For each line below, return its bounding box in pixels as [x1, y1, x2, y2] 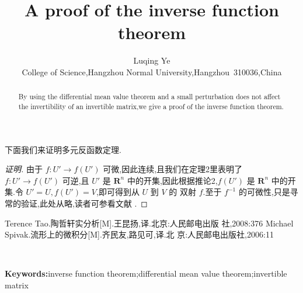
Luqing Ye [133, 54, 170, 67]
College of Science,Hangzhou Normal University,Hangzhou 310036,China [22, 65, 282, 78]
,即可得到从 [96, 186, 140, 198]
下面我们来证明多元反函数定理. [5, 143, 121, 155]
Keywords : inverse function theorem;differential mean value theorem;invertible [5, 267, 287, 280]
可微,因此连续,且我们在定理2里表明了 [103, 163, 243, 175]
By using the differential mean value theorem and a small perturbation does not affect [18, 92, 281, 102]
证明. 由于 [5, 163, 43, 175]
